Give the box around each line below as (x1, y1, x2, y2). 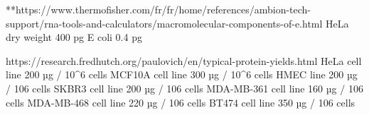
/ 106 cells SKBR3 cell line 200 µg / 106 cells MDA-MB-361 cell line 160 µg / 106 (6, 80, 363, 95)
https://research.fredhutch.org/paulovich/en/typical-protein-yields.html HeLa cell (6, 53, 362, 68)
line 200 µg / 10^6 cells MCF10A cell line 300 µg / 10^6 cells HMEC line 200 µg (6, 67, 358, 82)
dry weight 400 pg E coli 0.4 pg (6, 30, 142, 44)
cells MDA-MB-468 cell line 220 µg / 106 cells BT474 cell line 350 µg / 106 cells (6, 95, 355, 109)
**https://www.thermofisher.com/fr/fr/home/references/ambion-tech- (6, 2, 311, 16)
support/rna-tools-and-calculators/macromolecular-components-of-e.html (6, 16, 323, 30)
